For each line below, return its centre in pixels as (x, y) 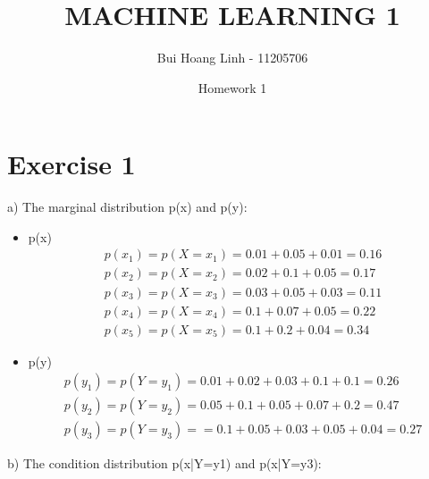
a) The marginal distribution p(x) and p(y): (127, 207)
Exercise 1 (71, 164)
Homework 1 (232, 87)
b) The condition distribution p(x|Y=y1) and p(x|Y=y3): (164, 463)
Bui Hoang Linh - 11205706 (232, 58)
